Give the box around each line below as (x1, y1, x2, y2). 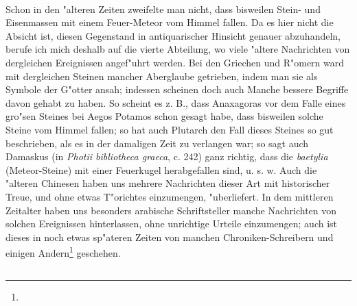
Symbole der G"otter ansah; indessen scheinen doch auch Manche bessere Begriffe (5, 82, 349, 97)
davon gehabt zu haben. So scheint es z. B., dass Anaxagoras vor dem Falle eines (5, 95, 346, 110)
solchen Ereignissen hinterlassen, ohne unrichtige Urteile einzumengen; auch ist (5, 216, 338, 231)
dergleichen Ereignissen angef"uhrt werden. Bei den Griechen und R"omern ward (5, 55, 345, 69)
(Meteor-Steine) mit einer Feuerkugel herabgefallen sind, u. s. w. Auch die (5, 162, 317, 177)
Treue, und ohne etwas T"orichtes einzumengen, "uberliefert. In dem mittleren (5, 189, 334, 203)
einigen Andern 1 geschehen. (5, 244, 121, 259)
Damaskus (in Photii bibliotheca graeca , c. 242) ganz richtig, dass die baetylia (5, 149, 328, 164)
